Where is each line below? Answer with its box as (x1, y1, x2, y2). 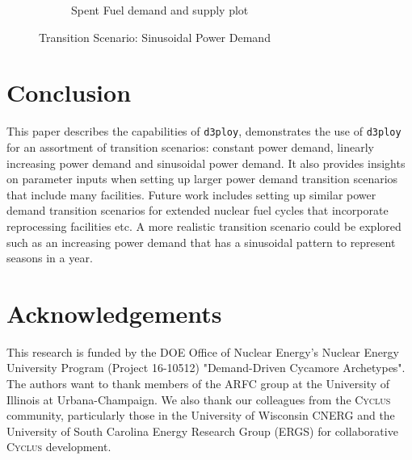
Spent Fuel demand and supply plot (71, 2, 249, 18)
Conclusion (6, 76, 132, 109)
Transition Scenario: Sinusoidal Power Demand (39, 28, 271, 45)
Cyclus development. (6, 438, 111, 455)
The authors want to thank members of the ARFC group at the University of (6, 375, 390, 392)
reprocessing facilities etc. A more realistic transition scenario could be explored (6, 217, 401, 234)
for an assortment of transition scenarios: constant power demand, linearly (6, 138, 374, 155)
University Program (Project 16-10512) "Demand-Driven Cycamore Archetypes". (6, 359, 406, 376)
